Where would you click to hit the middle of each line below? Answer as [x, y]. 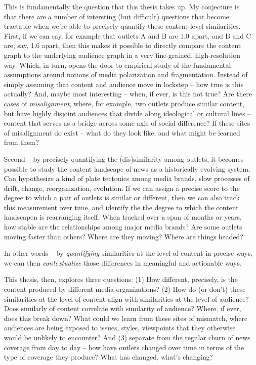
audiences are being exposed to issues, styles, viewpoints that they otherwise [120, 328]
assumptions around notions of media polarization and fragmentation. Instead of [126, 74]
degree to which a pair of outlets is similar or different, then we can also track [122, 198]
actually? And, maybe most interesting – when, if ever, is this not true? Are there [128, 94]
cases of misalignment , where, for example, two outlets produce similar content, [124, 103]
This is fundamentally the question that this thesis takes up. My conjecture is [122, 6]
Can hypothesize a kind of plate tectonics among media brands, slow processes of [127, 178]
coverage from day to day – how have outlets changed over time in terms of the [124, 347]
